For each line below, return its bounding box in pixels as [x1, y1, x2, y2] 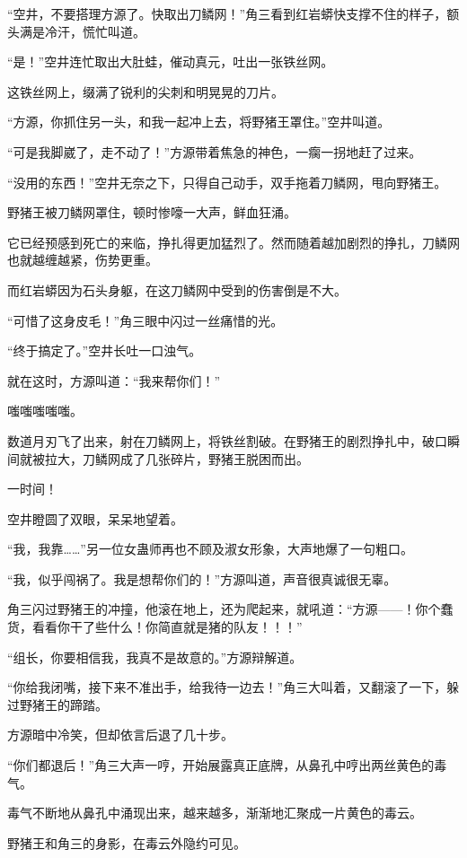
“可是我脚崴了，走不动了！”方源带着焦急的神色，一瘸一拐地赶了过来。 [7, 142, 422, 161]
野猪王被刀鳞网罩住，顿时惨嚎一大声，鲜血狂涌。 [7, 203, 296, 222]
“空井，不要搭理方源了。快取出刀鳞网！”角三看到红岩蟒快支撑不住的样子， [7, 4, 447, 22]
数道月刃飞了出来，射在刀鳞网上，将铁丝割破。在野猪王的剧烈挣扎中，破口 [7, 431, 447, 450]
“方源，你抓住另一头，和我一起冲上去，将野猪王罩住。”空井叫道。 [7, 112, 391, 131]
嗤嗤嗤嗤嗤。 [7, 401, 83, 420]
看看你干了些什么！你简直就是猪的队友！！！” [31, 617, 303, 636]
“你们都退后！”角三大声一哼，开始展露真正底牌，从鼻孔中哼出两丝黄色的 [7, 756, 435, 775]
